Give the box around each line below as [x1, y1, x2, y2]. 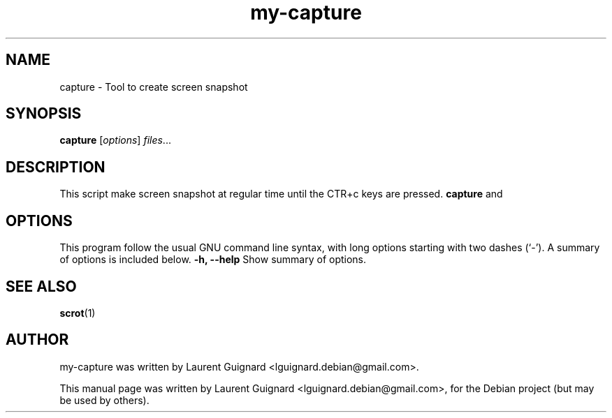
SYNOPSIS [6, 105, 82, 123]
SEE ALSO [6, 277, 77, 295]
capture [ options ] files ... [59, 134, 171, 147]
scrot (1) [59, 306, 96, 319]
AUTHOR [6, 331, 69, 349]
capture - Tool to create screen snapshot [59, 80, 248, 93]
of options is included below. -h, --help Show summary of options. [59, 253, 367, 266]
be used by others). [59, 394, 150, 406]
